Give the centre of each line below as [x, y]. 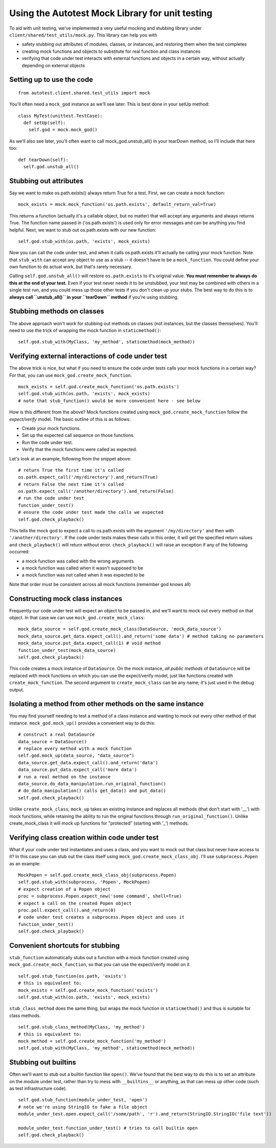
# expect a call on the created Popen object [75, 903]
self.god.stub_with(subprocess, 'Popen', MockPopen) [84, 882]
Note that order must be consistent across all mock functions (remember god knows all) [100, 584]
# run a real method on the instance [65, 777]
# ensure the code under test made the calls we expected [91, 512]
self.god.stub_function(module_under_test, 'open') [83, 1100]
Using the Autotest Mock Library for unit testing [111, 13]
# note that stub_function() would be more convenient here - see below [109, 401]
